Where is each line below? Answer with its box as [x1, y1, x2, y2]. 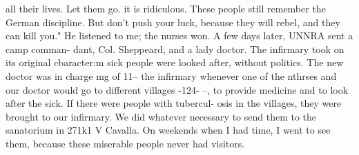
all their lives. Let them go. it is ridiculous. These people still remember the [6, 1, 326, 15]
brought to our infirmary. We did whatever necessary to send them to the [6, 109, 317, 123]
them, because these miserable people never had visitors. [6, 136, 245, 150]
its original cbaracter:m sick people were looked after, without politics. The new [6, 55, 344, 70]
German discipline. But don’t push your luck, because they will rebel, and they [6, 14, 340, 29]
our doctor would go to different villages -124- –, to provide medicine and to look [6, 82, 349, 96]
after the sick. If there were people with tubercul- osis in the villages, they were [6, 96, 342, 110]
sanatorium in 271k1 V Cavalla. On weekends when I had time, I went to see [6, 123, 331, 137]
